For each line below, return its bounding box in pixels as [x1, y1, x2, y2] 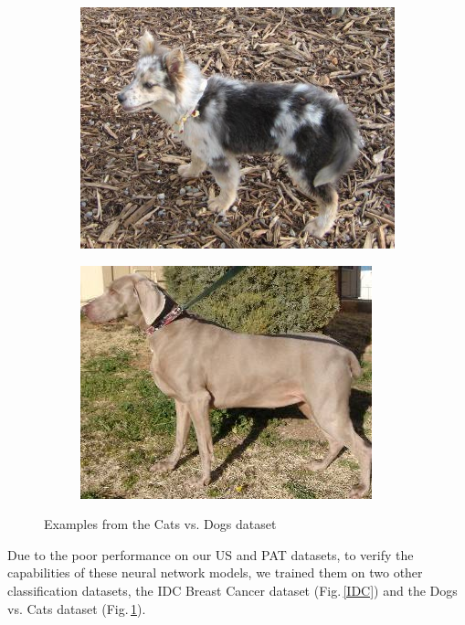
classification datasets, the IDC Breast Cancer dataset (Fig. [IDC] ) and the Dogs [7, 581, 458, 599]
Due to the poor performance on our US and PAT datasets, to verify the [7, 545, 414, 564]
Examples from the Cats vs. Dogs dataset [44, 514, 277, 534]
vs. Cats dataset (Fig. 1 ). [7, 599, 146, 618]
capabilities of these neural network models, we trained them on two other [7, 563, 423, 582]
